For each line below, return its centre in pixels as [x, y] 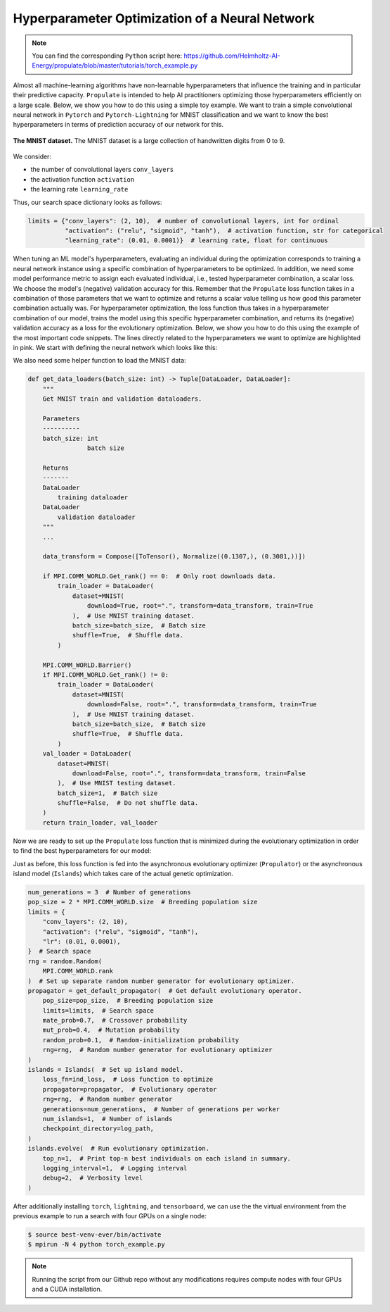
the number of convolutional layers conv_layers [102, 170]
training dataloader [93, 497]
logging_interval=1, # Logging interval [115, 1168]
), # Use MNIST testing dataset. [117, 783]
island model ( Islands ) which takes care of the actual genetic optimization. [123, 874]
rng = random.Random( [65, 961]
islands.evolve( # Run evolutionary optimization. [119, 1149]
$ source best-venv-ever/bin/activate [95, 1235]
